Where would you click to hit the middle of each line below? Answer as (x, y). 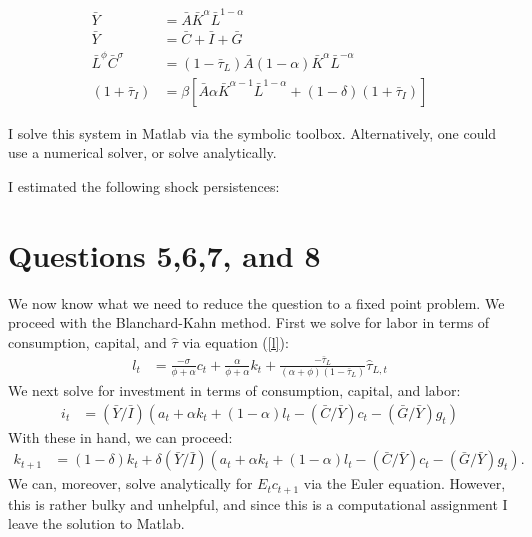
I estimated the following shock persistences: (144, 185)
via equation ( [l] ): (235, 341)
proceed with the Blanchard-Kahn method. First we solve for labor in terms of (249, 322)
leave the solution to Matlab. (96, 523)
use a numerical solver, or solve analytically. (142, 152)
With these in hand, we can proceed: (120, 436)
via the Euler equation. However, (404, 483)
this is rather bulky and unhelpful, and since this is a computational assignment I (258, 503)
